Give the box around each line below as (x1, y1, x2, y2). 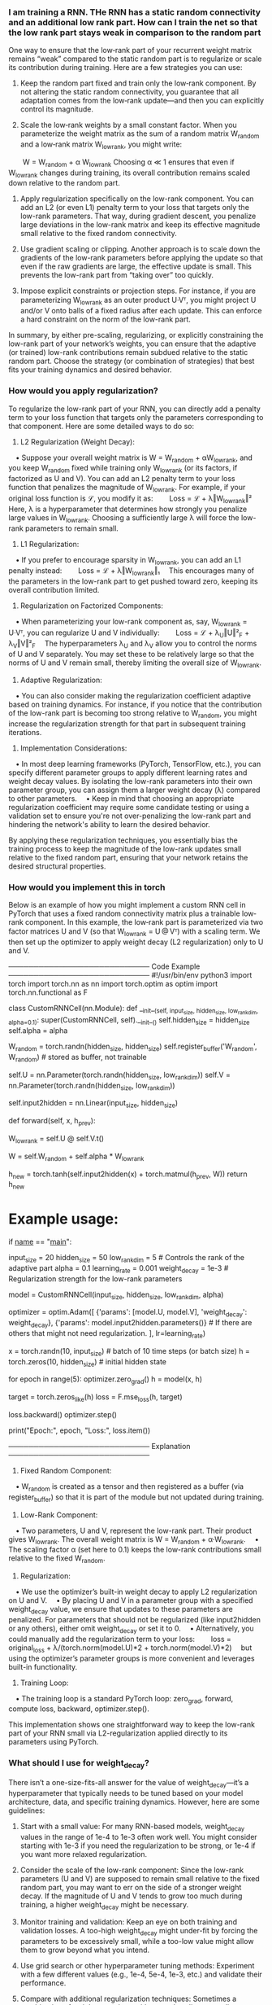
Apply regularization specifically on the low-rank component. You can (19, 194, 254, 204)
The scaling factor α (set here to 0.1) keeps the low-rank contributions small (8, 1545, 262, 1555)
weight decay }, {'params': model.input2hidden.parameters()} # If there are (8, 1318, 253, 1329)
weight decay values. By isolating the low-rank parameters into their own (8, 777, 253, 786)
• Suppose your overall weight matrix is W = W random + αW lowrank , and (15, 453, 253, 464)
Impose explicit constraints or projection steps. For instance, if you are (19, 286, 256, 295)
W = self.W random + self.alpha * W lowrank (8, 1151, 145, 1162)
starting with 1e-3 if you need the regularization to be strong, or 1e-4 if (19, 1841, 256, 1850)
